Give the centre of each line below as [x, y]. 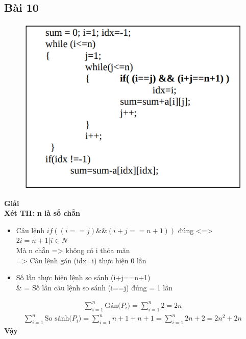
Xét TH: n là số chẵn [42, 213]
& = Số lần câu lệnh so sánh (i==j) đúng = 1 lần [94, 287]
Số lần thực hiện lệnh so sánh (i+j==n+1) [83, 277]
